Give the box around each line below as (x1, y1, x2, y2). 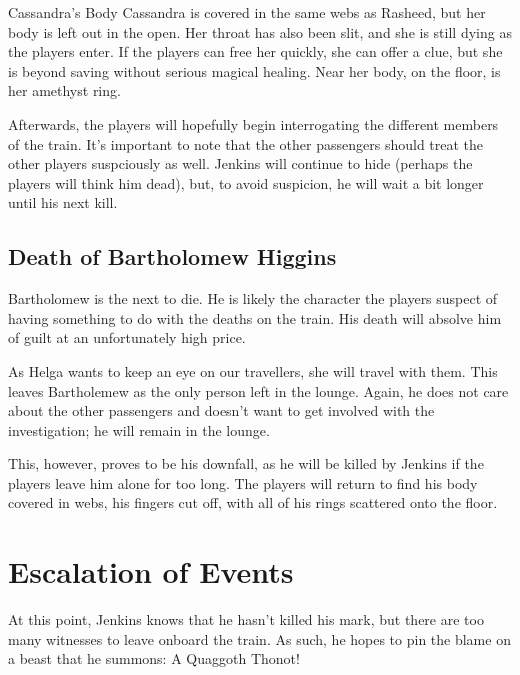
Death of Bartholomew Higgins (8, 241, 337, 272)
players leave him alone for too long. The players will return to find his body (8, 472, 478, 493)
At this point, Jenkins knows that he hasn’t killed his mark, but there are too (8, 609, 484, 630)
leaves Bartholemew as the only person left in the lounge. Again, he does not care (8, 380, 509, 401)
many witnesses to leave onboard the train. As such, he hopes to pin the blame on (8, 628, 511, 649)
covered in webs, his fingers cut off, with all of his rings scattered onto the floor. (8, 492, 498, 513)
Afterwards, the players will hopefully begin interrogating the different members (8, 113, 499, 134)
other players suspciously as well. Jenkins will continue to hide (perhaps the (8, 153, 473, 174)
